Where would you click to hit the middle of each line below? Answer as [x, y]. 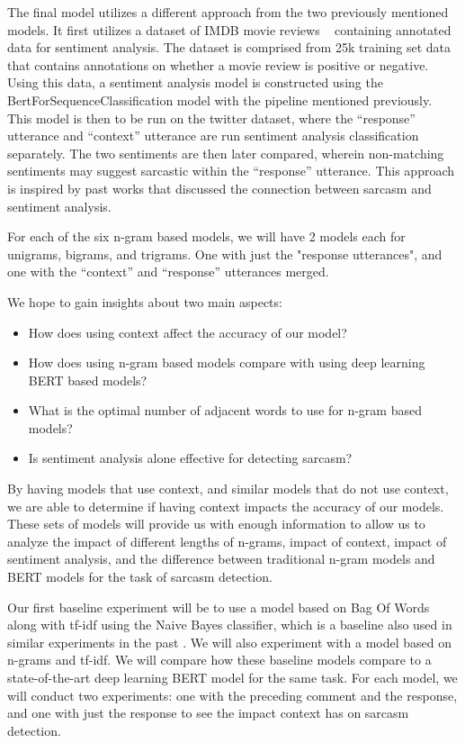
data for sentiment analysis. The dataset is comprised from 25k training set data [229, 47]
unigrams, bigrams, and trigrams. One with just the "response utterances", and [225, 254]
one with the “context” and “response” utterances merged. [168, 272]
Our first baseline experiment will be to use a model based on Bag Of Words [219, 607]
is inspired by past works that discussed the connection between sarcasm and [219, 188]
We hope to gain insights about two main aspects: [145, 301]
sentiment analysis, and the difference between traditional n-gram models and [221, 559]
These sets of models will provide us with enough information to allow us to [216, 524]
